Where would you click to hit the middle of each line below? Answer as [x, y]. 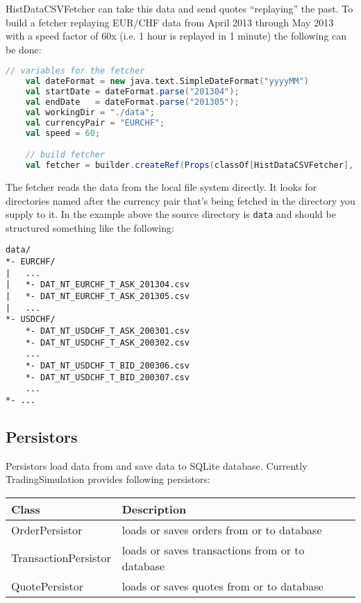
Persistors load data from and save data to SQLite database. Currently [157, 465]
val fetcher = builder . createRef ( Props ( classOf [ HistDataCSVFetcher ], [190, 165]
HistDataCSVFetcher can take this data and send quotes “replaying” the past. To [179, 8]
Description [154, 509]
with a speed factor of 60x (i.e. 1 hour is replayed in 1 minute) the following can [176, 36]
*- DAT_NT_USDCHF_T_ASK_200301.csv [107, 331]
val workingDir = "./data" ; [90, 112]
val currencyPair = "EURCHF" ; [95, 122]
